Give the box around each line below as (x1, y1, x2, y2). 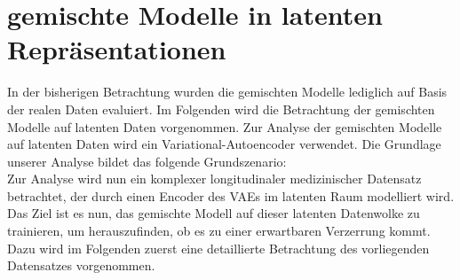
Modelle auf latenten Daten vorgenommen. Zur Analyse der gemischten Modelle (7, 117, 442, 136)
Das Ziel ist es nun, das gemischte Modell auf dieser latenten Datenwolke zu (7, 204, 420, 222)
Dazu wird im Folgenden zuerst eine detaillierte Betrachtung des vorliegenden (7, 238, 430, 257)
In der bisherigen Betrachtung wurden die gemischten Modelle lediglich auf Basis (7, 82, 448, 101)
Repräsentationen (7, 31, 226, 67)
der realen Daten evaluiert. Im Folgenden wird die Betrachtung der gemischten (7, 99, 435, 118)
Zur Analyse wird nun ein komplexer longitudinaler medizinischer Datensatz (7, 169, 422, 188)
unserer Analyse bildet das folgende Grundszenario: (7, 152, 287, 170)
